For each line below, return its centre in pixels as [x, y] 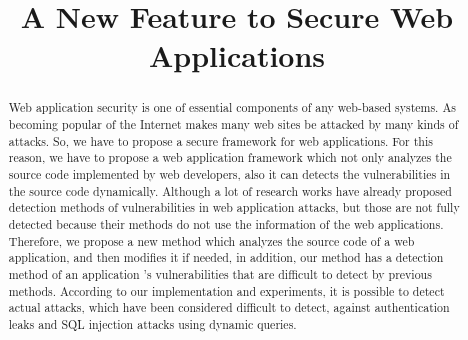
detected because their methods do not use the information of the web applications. [226, 223]
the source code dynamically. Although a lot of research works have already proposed [230, 190]
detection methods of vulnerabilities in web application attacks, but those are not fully [234, 207]
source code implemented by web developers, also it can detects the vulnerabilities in [229, 173]
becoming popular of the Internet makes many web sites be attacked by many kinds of [233, 124]
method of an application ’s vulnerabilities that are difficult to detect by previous [220, 273]
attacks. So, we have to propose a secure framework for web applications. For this [220, 140]
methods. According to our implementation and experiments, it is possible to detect [226, 290]
